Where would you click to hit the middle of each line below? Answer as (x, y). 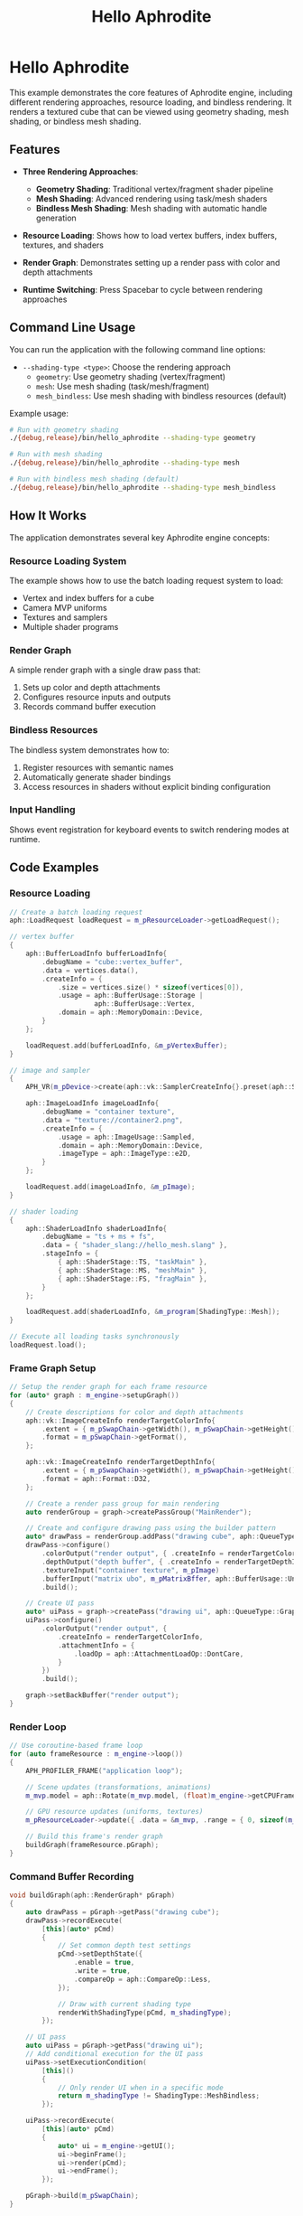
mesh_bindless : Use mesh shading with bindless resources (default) (161, 396)
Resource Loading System (68, 560)
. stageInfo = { (70, 1254)
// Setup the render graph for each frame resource (108, 1387)
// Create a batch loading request (76, 912)
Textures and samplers (65, 617)
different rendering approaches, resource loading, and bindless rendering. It (151, 102)
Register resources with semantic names (98, 767)
